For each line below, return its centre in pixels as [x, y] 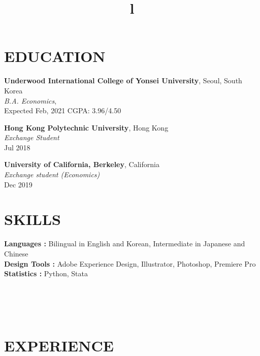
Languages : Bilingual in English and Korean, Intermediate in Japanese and [125, 244]
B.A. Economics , [30, 100]
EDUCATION [55, 56]
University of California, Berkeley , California [82, 164]
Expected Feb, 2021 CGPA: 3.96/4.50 [63, 110]
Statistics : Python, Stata [46, 273]
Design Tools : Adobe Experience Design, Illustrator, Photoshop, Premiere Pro [130, 263]
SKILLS [32, 219]
